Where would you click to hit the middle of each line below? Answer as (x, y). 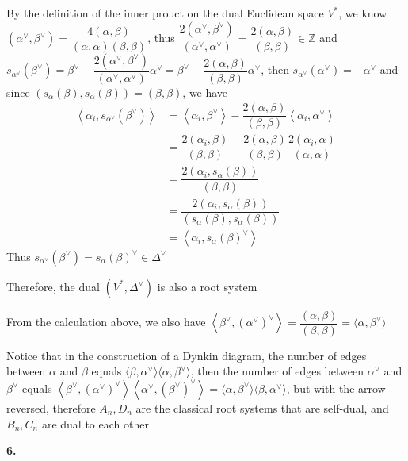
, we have (205, 92)
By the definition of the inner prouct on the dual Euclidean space (165, 13)
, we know (363, 13)
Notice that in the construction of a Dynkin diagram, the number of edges (187, 355)
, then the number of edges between (277, 371)
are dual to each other (95, 423)
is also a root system (207, 286)
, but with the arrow (336, 388)
